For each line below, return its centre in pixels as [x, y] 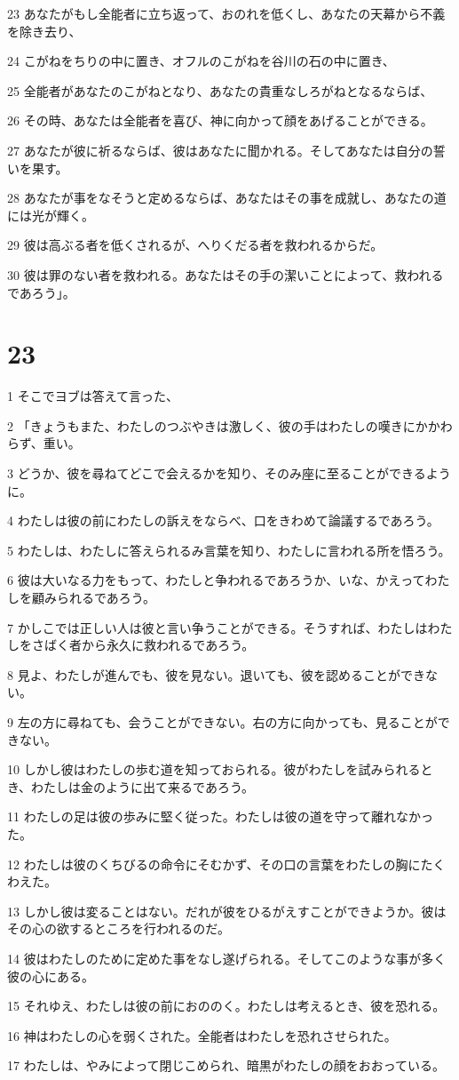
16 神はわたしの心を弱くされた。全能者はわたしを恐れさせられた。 [202, 1035]
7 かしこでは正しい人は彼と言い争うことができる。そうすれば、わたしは [218, 627]
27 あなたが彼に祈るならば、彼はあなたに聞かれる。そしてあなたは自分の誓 [226, 150]
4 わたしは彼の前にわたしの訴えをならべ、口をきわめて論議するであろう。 [223, 520]
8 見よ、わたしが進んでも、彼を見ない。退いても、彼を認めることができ [216, 674]
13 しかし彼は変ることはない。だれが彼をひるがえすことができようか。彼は [227, 911]
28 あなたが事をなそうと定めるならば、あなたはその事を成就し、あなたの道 [227, 198]
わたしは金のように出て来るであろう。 [143, 786]
